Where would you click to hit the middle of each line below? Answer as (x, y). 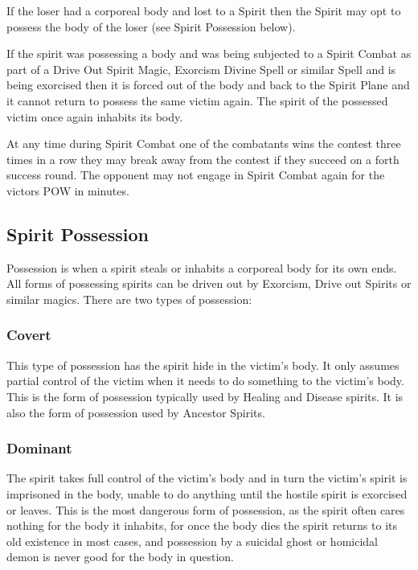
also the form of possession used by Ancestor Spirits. (136, 412)
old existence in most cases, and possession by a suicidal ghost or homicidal (192, 541)
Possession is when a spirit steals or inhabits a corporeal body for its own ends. (202, 267)
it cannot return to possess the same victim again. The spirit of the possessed (197, 100)
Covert (29, 335)
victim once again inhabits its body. (95, 116)
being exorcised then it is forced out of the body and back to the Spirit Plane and (208, 85)
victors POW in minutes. (68, 190)
